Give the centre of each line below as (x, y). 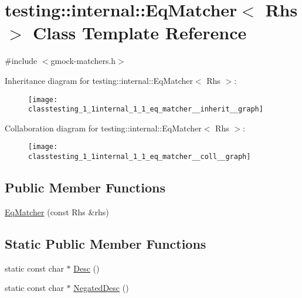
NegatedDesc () (101, 288)
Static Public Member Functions (106, 243)
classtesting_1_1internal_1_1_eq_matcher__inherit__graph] (146, 109)
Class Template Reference (140, 33)
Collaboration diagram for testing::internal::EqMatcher (103, 128)
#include (21, 61)
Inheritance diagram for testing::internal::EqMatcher (99, 80)
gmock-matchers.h (83, 61)
